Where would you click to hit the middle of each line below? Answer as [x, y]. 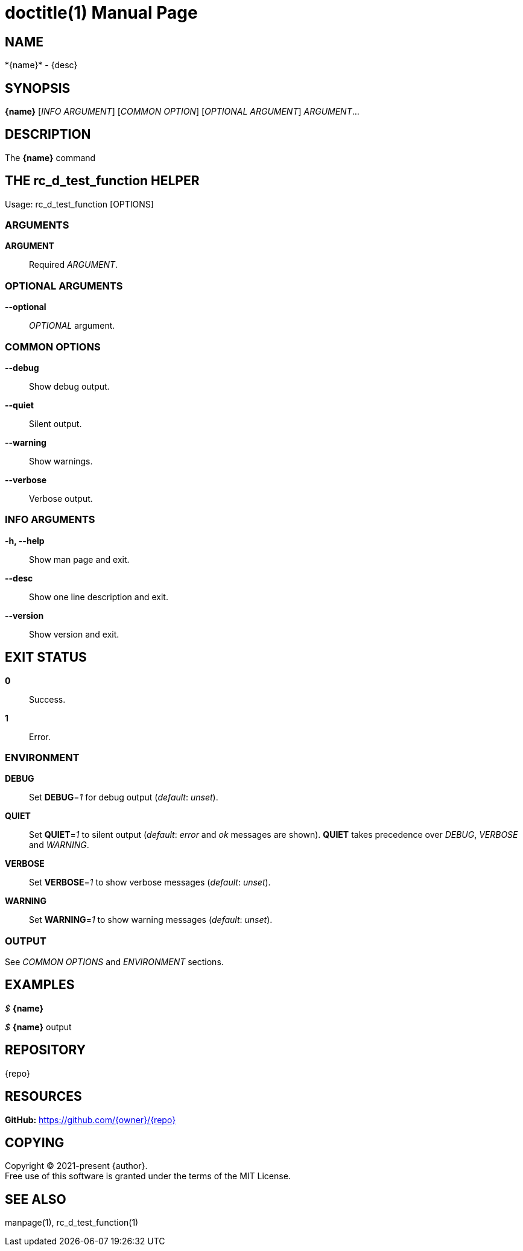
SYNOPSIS [38, 88]
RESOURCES [43, 1097]
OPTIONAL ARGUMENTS [64, 286]
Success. [47, 699]
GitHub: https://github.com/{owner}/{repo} [90, 1120]
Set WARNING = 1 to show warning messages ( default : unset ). [151, 920]
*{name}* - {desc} [41, 65]
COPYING [35, 1143]
